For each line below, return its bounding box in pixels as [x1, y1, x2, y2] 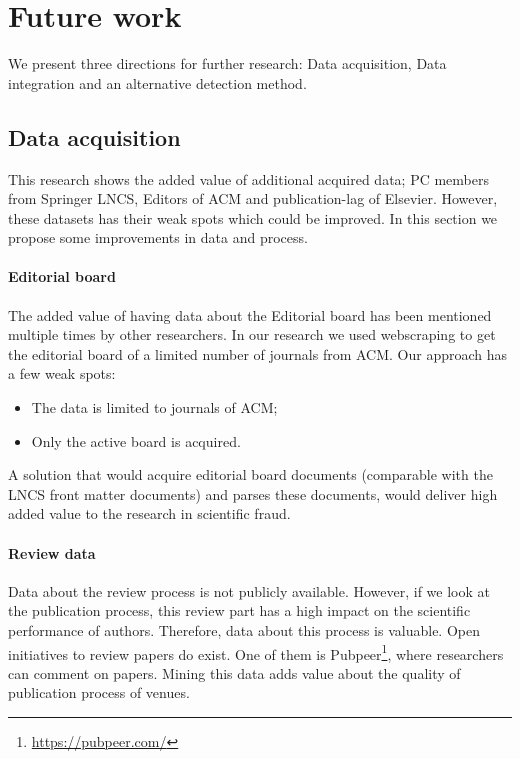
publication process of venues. [8, 682, 190, 703]
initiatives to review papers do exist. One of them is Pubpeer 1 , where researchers [8, 640, 504, 664]
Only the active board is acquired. [31, 430, 241, 451]
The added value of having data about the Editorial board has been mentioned [8, 304, 492, 325]
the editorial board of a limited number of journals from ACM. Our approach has [8, 343, 508, 364]
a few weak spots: [8, 363, 116, 384]
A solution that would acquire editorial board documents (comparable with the [8, 464, 493, 485]
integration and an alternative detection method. [8, 72, 307, 93]
